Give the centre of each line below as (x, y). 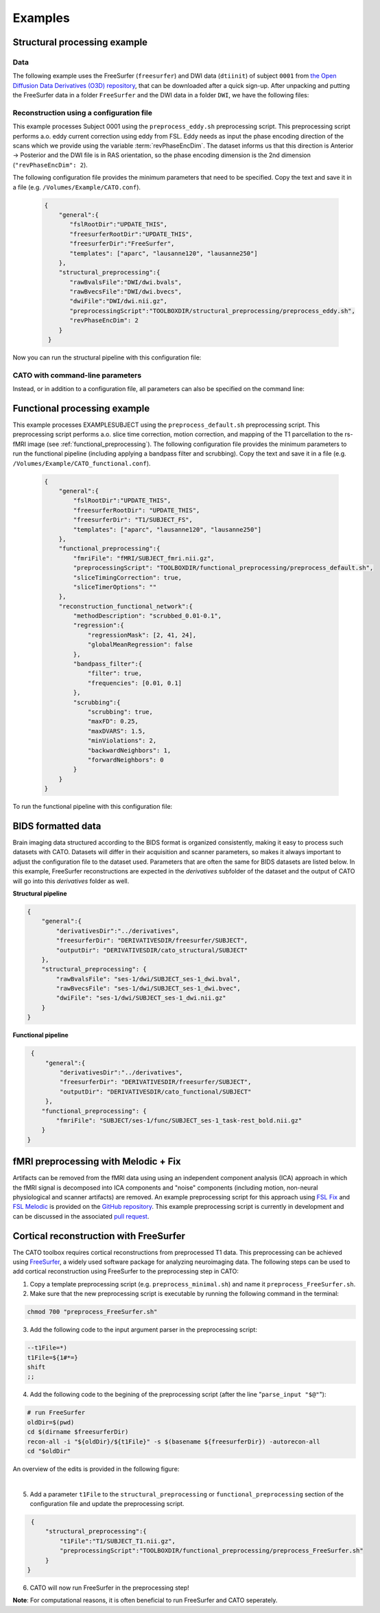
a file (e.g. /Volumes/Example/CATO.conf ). (76, 187)
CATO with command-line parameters (77, 375)
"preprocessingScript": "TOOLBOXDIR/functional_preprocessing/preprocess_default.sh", (223, 568)
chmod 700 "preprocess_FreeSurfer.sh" (92, 1312)
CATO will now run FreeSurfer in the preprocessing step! (109, 1588)
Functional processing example (81, 408)
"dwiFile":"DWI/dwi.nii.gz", (119, 301)
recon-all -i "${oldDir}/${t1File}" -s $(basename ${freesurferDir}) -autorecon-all (174, 1441)
